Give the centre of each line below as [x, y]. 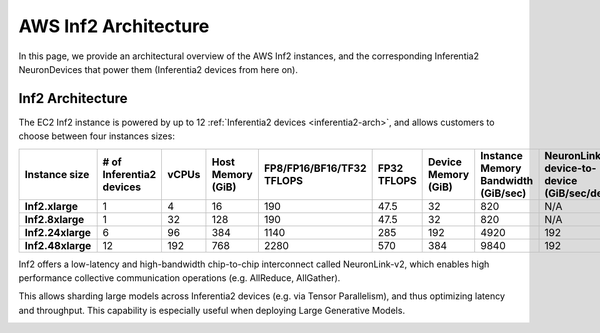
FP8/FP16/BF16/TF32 [315, 168]
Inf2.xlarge [51, 206]
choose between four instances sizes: [96, 136]
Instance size [57, 174]
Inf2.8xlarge [54, 219]
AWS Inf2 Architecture [114, 26]
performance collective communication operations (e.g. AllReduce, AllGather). [179, 278]
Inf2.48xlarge [58, 245]
